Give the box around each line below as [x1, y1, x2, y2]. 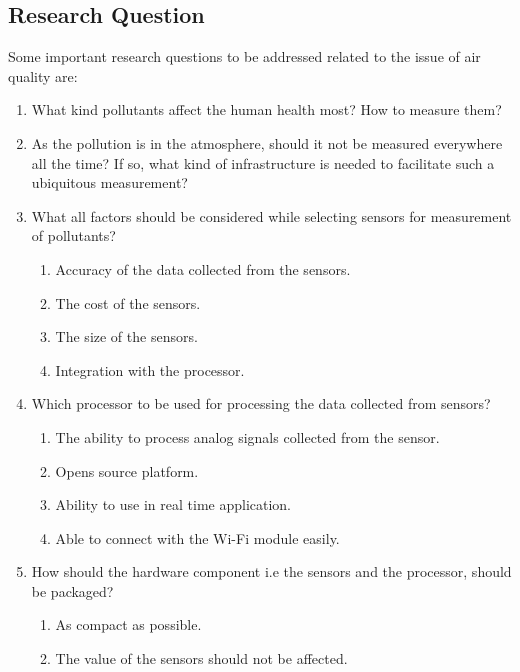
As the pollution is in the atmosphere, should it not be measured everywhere [31, 132, 503, 153]
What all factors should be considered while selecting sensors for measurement [31, 205, 512, 226]
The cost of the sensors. [55, 292, 201, 313]
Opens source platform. [55, 460, 199, 481]
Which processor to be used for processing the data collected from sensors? [31, 393, 491, 414]
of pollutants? [31, 225, 116, 246]
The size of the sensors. [55, 326, 198, 347]
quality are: [8, 65, 78, 86]
